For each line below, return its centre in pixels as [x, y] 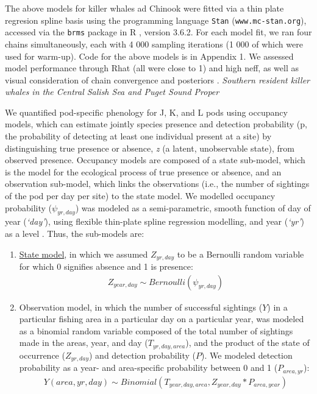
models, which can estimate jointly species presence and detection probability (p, [156, 124]
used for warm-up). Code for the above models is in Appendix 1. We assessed [149, 56]
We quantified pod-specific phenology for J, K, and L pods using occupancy [146, 112]
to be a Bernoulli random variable [240, 254]
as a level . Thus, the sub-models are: [75, 234]
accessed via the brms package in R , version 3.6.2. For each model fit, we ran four [158, 32]
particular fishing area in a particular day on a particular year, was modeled [162, 319]
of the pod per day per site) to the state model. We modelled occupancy [140, 196]
